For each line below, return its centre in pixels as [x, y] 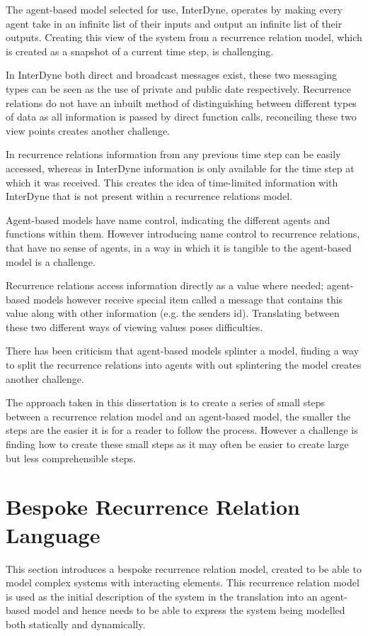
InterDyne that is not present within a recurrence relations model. [149, 196]
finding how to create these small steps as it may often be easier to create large [177, 444]
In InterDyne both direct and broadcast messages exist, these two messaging [171, 75]
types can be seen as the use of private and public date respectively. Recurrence [178, 88]
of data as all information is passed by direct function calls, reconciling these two [181, 117]
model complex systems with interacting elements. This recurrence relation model [183, 582]
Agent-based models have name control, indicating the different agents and [168, 219]
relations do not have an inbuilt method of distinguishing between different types [181, 102]
